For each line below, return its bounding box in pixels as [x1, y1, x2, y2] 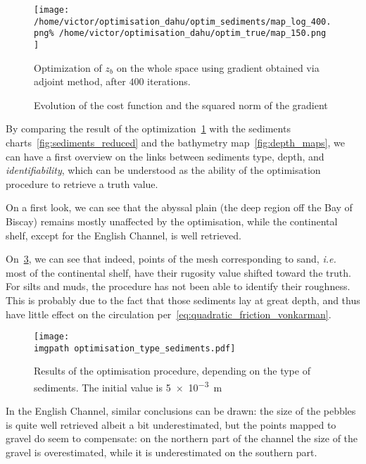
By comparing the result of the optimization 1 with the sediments [6, 121, 291, 136]
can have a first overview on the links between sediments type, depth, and [6, 149, 324, 163]
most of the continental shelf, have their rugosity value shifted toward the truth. [6, 265, 351, 280]
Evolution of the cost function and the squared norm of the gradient [34, 97, 328, 112]
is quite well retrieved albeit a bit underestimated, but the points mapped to [6, 417, 336, 432]
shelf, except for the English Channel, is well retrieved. [6, 227, 241, 242]
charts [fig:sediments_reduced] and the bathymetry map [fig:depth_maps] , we [6, 135, 345, 149]
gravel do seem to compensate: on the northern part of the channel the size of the [6, 431, 358, 446]
